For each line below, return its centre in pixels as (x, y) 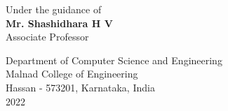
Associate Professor (47, 37)
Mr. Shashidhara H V (59, 23)
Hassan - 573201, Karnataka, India (80, 87)
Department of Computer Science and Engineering (114, 60)
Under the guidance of (54, 9)
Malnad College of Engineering (72, 74)
